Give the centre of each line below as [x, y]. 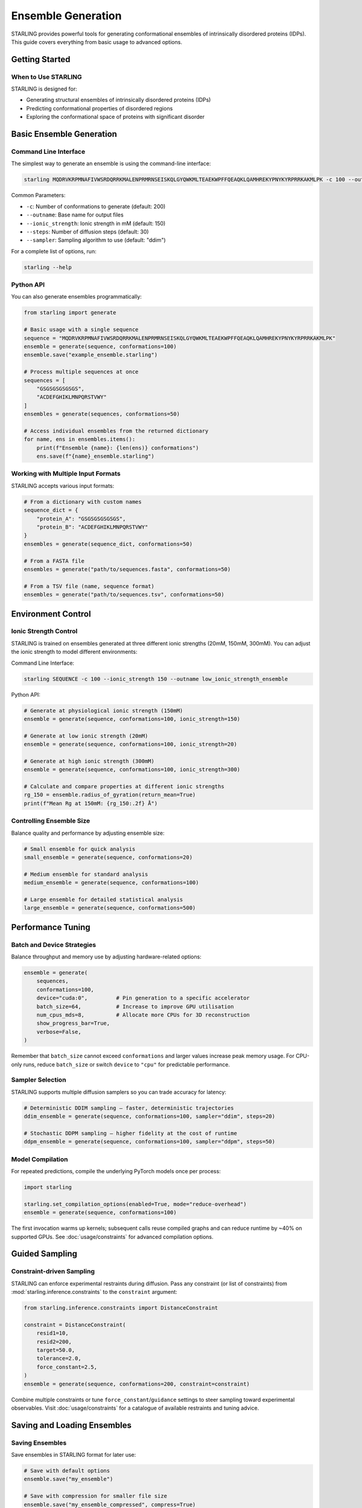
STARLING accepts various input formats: [63, 486]
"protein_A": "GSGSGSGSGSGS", [81, 518]
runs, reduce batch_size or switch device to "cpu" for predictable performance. [127, 1064]
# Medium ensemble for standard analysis [86, 874]
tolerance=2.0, [59, 1358]
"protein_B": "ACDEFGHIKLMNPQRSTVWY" [92, 527]
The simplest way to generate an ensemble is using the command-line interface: [111, 163]
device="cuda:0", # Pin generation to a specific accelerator [143, 998]
